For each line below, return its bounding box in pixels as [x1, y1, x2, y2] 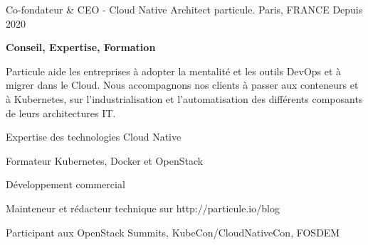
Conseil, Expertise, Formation [6, 40, 156, 55]
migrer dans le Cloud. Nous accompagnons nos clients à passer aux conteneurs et [6, 77, 359, 92]
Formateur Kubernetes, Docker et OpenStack [6, 153, 204, 168]
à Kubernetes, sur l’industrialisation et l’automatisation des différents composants [6, 91, 363, 106]
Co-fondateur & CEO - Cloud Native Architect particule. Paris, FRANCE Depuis [6, 2, 363, 16]
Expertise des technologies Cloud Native [6, 129, 182, 144]
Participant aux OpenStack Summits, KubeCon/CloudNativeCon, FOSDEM [6, 224, 340, 239]
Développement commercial [6, 177, 125, 192]
